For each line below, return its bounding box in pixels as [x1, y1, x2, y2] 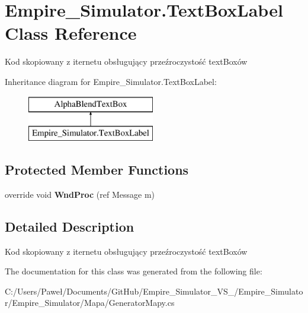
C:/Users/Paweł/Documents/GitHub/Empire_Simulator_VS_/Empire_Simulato [5, 284, 303, 297]
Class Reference [5, 21, 137, 45]
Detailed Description [5, 217, 134, 235]
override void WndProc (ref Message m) [5, 188, 155, 200]
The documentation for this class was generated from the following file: [5, 265, 262, 277]
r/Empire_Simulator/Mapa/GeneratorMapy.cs [5, 296, 175, 309]
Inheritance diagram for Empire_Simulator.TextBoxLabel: [5, 75, 217, 87]
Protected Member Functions [5, 160, 189, 179]
